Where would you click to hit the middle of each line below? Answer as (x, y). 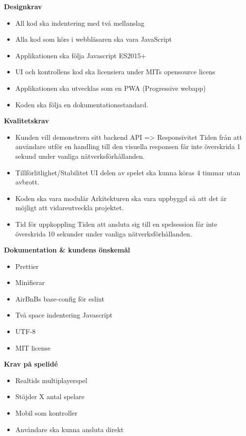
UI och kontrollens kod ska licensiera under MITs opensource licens (115, 72)
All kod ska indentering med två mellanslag (80, 23)
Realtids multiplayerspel (51, 380)
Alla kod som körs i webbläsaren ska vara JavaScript (94, 39)
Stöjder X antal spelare (50, 396)
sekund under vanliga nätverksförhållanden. (80, 156)
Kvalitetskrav (26, 121)
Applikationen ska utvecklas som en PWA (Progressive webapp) (110, 88)
